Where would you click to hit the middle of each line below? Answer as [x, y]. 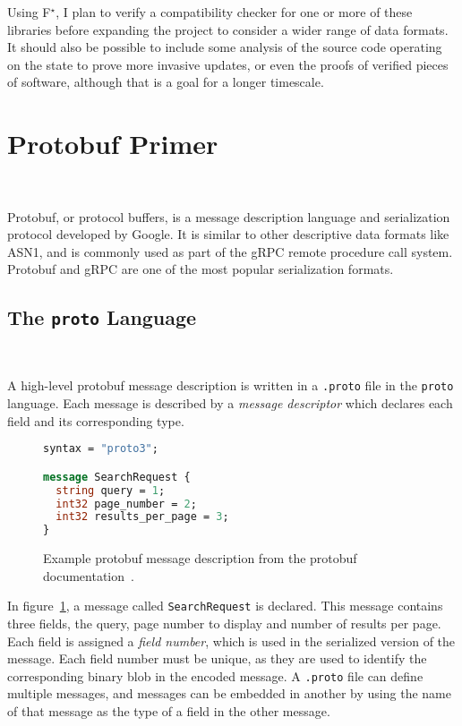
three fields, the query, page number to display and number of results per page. [224, 624]
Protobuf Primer [113, 144]
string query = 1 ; [111, 490]
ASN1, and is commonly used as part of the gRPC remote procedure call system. [230, 251]
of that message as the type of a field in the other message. [169, 711]
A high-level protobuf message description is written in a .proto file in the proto [231, 385]
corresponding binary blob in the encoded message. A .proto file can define [215, 675]
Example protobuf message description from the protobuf [200, 558]
